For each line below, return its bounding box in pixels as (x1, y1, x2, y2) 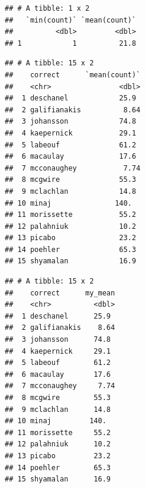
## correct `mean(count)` (5, 70, 141, 79)
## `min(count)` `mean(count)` (5, 15, 136, 24)
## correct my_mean (5, 288, 115, 297)
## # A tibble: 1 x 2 (5, 4, 90, 12)
